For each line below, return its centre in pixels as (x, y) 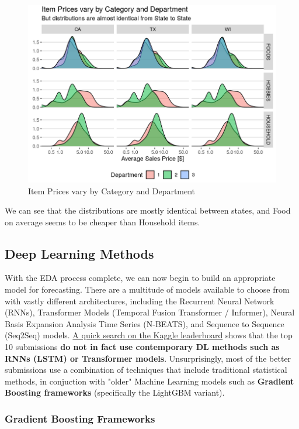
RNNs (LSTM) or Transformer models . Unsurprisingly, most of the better (148, 358)
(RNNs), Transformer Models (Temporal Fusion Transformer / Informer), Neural (150, 312)
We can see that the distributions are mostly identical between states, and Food (148, 210)
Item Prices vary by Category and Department (112, 191)
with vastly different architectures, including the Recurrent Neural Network (140, 301)
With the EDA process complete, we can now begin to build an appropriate (140, 278)
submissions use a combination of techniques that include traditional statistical (146, 370)
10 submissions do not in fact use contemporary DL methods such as (142, 347)
